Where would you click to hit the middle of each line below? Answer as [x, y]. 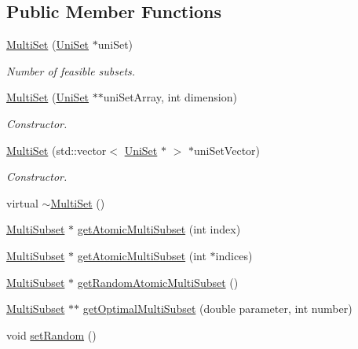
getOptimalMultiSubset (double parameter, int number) [217, 309]
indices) [234, 255]
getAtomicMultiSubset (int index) [159, 229]
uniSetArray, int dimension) [170, 97]
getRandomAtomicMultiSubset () [158, 282]
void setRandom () [51, 334]
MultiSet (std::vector [57, 150]
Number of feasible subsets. [71, 70]
